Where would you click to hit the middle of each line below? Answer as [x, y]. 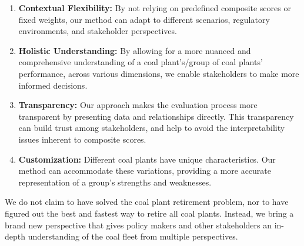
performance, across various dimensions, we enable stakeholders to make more [159, 73]
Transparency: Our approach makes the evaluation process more [138, 105]
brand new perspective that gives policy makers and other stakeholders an [138, 225]
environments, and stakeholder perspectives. [98, 31]
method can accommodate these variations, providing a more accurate [145, 171]
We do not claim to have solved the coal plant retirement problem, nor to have [147, 202]
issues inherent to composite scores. [82, 139]
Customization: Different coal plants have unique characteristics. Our [147, 159]
